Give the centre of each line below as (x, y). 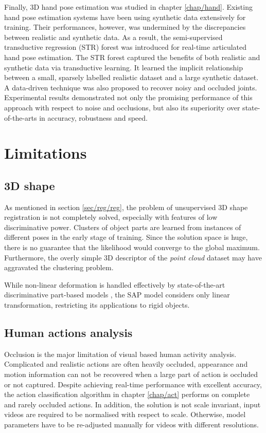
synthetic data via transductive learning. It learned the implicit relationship (123, 67)
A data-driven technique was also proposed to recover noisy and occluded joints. (131, 87)
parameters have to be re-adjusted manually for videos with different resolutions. (131, 424)
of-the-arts (21, 117)
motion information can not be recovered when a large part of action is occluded (131, 374)
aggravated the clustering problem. (59, 267)
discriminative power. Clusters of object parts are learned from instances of (123, 227)
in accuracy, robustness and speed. (93, 117)
